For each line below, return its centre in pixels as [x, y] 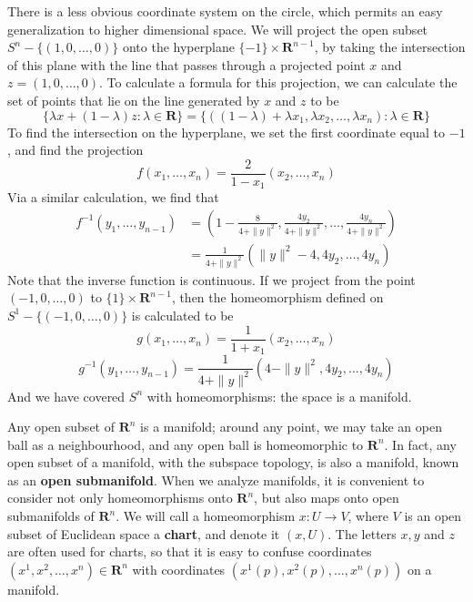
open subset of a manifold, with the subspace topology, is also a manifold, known [233, 462]
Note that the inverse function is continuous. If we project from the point [211, 279]
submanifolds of [51, 516]
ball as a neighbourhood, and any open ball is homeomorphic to [186, 444]
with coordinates [179, 569]
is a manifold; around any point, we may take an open [291, 427]
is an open [433, 516]
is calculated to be [182, 315]
